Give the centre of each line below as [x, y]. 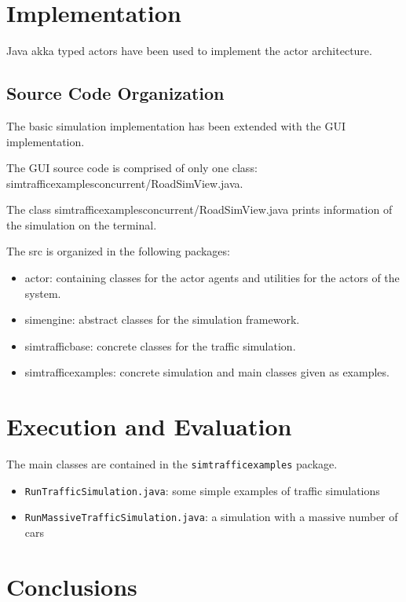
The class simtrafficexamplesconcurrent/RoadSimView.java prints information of [199, 209]
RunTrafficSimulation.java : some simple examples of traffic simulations [202, 490]
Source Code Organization [115, 93]
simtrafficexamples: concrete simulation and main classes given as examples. [207, 372]
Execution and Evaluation [149, 426]
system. [43, 293]
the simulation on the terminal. [82, 224]
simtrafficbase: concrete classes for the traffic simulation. [160, 345]
